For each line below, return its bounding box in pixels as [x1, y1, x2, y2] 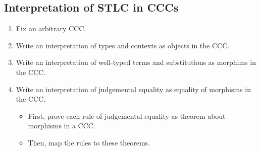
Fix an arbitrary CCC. [16, 23, 86, 34]
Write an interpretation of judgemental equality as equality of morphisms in [16, 84, 251, 94]
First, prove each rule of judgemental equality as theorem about [28, 110, 226, 121]
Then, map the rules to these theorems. [28, 137, 150, 147]
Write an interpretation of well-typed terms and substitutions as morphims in [16, 57, 256, 67]
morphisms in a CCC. [28, 120, 95, 131]
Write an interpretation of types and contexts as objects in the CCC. [16, 40, 230, 50]
